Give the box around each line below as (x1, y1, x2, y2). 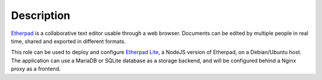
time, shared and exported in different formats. (11, 37, 126, 44)
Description (11, 9, 71, 22)
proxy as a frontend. (11, 65, 61, 72)
